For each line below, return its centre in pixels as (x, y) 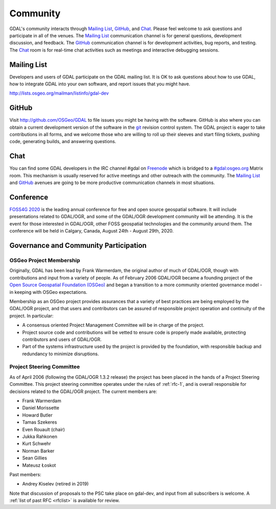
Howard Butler (38, 415)
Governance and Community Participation (78, 246)
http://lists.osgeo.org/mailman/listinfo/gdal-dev (59, 93)
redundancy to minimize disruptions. (61, 354)
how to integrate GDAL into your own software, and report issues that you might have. (100, 84)
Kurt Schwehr (37, 444)
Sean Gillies (34, 458)
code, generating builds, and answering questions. (63, 142)
